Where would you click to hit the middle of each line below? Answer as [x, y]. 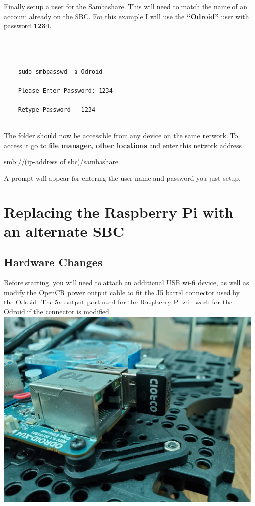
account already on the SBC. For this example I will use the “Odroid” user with [127, 16]
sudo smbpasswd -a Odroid [60, 71]
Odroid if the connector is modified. [58, 312]
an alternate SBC [64, 231]
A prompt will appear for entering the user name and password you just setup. [122, 178]
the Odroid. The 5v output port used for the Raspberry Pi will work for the [118, 302]
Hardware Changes [53, 262]
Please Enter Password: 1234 [65, 90]
